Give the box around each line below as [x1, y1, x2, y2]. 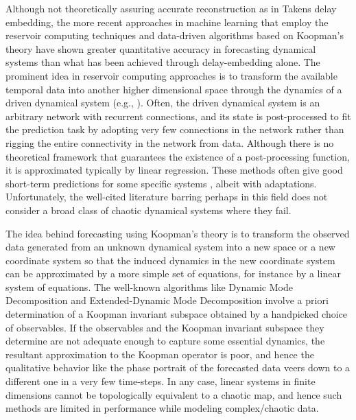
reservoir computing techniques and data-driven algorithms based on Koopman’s [5, 28, 344, 43]
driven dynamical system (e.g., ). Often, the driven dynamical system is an [5, 95, 320, 110]
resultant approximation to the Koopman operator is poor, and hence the [5, 347, 314, 361]
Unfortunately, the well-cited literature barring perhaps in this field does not [5, 189, 328, 204]
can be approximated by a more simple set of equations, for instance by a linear [5, 266, 341, 281]
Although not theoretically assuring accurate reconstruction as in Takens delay [5, 1, 337, 15]
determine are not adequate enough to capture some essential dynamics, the [5, 334, 325, 348]
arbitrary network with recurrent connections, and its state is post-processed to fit [5, 108, 351, 123]
